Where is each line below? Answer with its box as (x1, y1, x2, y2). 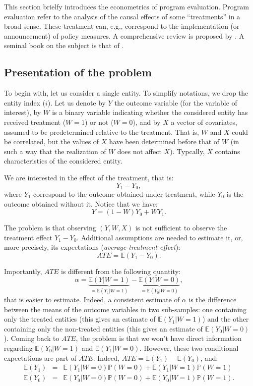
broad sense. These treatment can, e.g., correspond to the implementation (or (4, 21, 240, 31)
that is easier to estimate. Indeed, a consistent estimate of (4, 294, 180, 304)
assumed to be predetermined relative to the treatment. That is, (4, 126, 199, 137)
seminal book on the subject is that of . (4, 40, 124, 51)
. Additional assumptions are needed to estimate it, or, (76, 232, 243, 242)
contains (215, 146, 240, 156)
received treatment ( (4, 116, 66, 127)
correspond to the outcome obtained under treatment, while (33, 188, 215, 199)
